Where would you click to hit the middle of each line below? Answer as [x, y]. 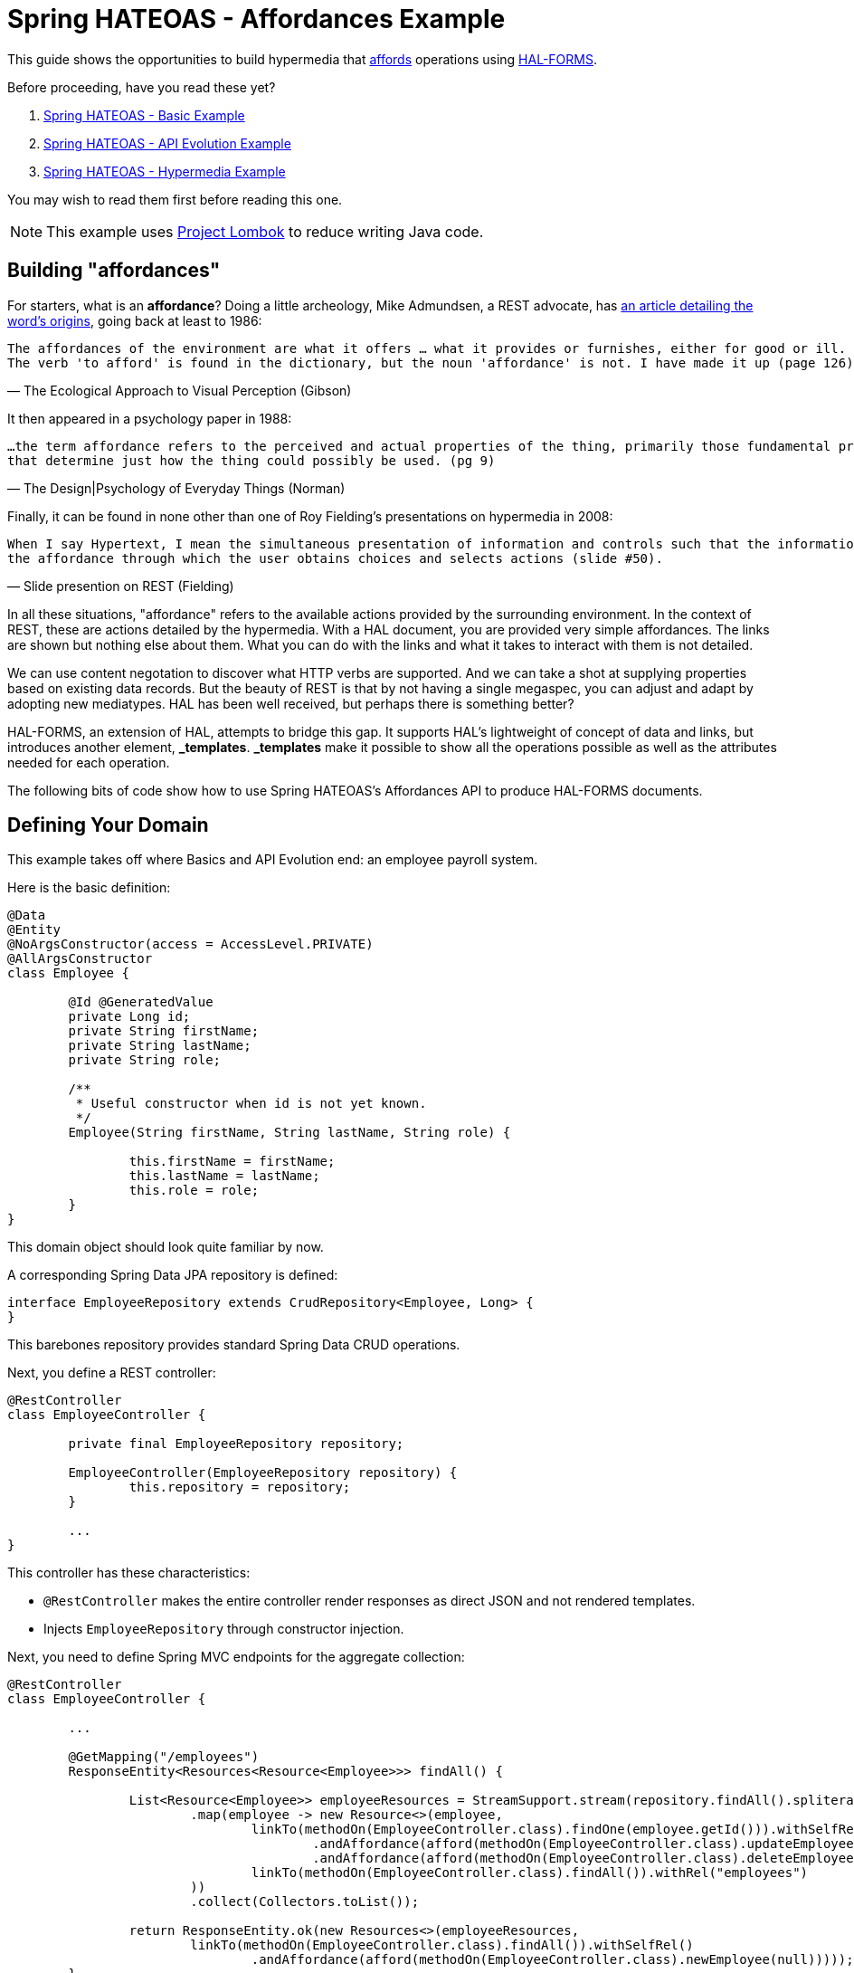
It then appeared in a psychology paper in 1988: [150, 418]
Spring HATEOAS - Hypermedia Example [165, 171]
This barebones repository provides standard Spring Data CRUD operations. [234, 1345]
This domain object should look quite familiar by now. [166, 1247]
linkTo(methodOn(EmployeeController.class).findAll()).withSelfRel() [442, 1945]
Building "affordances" [114, 271]
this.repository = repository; [240, 1487]
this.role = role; [194, 1191]
